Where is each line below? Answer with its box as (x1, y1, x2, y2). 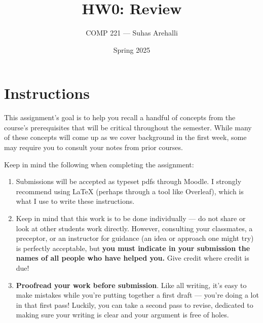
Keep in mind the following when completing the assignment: (4, 159, 194, 169)
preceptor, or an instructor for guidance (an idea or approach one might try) (16, 233, 254, 243)
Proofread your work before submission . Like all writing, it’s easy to (16, 279, 247, 290)
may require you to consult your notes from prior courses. (4, 142, 183, 153)
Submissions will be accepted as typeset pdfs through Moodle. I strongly (16, 176, 242, 187)
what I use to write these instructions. (16, 196, 135, 206)
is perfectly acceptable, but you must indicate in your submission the (16, 242, 250, 253)
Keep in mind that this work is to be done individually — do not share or (16, 213, 246, 223)
